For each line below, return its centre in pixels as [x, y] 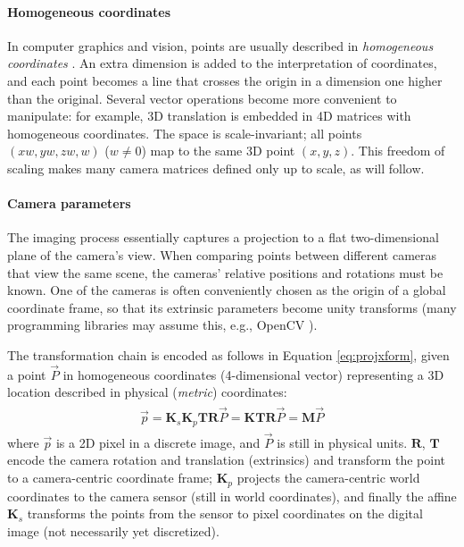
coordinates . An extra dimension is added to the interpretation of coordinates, [222, 63]
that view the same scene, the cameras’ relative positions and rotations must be [225, 272]
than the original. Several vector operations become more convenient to [202, 98]
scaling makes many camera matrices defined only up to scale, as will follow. [216, 168]
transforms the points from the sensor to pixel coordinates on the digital [225, 513]
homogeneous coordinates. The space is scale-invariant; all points [185, 133]
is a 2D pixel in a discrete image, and [158, 442]
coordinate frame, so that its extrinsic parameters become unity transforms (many [232, 307]
